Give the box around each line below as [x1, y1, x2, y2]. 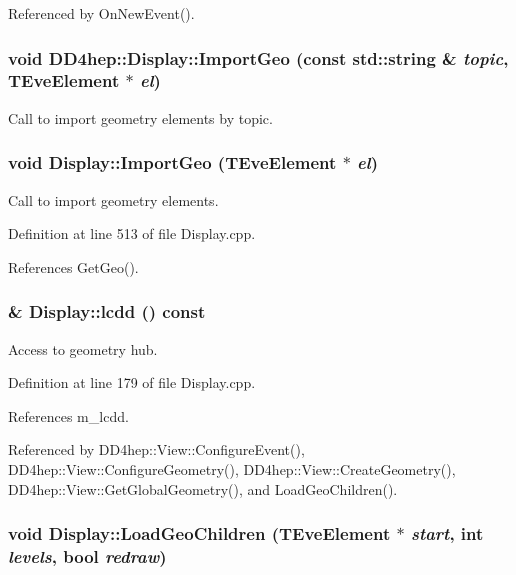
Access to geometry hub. [8, 338, 158, 359]
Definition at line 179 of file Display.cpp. [8, 372, 256, 393]
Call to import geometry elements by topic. [8, 107, 273, 128]
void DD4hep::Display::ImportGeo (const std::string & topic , [8, 45, 509, 70]
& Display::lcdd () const [8, 299, 206, 324]
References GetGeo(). [8, 256, 139, 277]
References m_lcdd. [8, 405, 129, 426]
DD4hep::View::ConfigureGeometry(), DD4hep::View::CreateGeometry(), [8, 458, 456, 479]
